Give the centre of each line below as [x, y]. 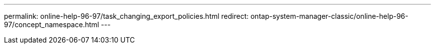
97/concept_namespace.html [52, 24]
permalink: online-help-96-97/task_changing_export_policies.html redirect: [126, 16]
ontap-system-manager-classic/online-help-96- [329, 16]
